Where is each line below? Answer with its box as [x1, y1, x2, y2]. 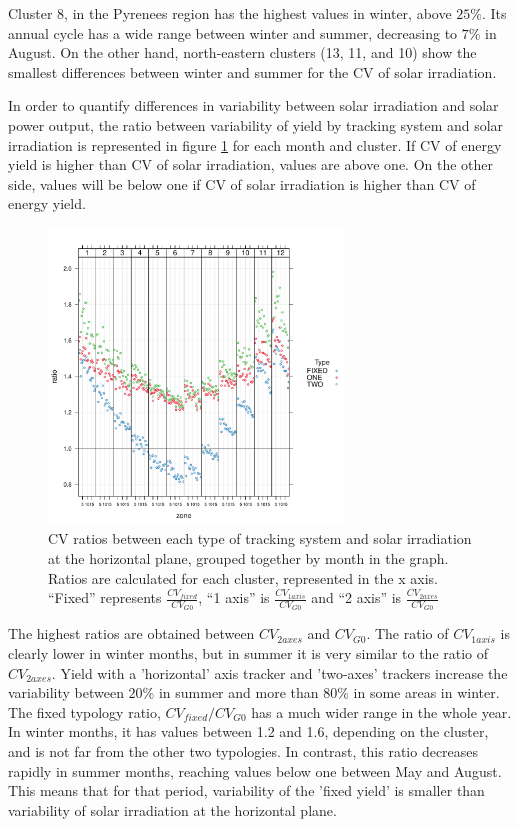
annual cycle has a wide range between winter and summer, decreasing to [8, 22, 458, 43]
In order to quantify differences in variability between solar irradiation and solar [8, 95, 499, 116]
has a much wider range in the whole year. [251, 701, 512, 722]
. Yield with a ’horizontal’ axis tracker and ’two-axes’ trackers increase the [51, 662, 508, 683]
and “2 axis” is [311, 587, 402, 608]
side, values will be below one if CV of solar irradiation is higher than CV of [8, 173, 476, 194]
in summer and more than [158, 682, 319, 703]
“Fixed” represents [48, 587, 162, 608]
